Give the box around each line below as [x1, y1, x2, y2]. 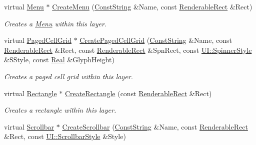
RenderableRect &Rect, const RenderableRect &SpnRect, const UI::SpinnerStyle [4, 44, 252, 55]
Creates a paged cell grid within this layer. [4, 71, 133, 81]
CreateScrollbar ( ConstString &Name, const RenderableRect [62, 121, 248, 132]
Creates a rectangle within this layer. [4, 105, 116, 115]
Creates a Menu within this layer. [4, 18, 107, 28]
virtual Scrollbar [4, 121, 54, 132]
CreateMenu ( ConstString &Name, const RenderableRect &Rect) [52, 1, 252, 11]
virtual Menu [4, 1, 44, 11]
